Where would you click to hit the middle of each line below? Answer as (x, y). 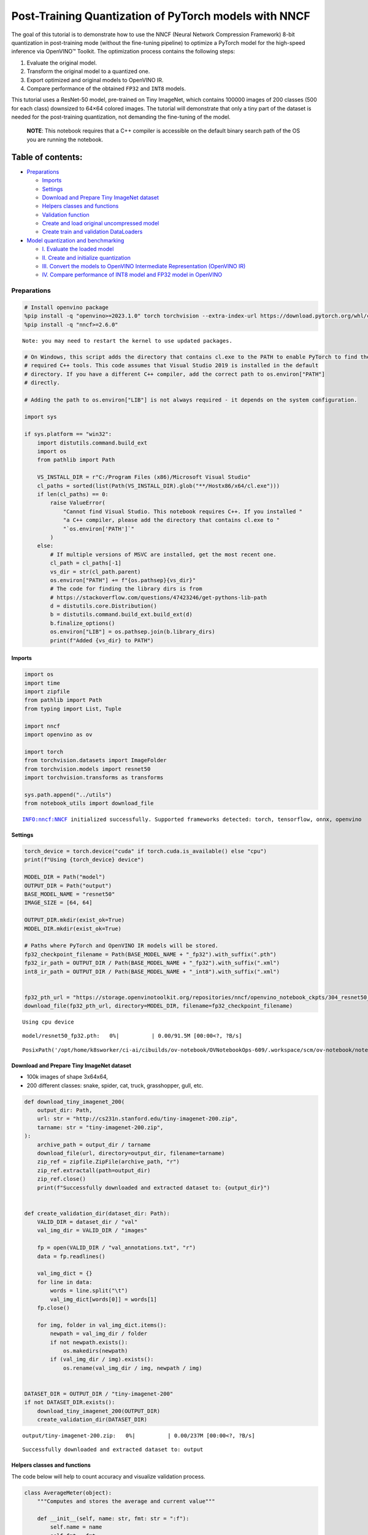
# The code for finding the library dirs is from (126, 589)
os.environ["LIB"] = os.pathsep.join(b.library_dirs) (132, 632)
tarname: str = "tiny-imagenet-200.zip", (100, 1127)
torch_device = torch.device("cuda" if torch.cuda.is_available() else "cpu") (145, 851)
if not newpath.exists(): (89, 1342)
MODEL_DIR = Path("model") (65, 877)
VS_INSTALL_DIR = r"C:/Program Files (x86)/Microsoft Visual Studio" (144, 477)
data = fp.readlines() (71, 1256)
